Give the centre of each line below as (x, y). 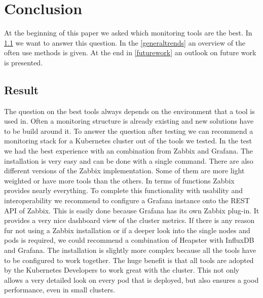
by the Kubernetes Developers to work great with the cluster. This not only (122, 270)
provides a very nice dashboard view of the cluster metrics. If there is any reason (129, 220)
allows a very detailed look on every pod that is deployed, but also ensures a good (131, 280)
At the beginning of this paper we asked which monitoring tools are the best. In (128, 33)
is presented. (24, 62)
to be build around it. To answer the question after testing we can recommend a (129, 131)
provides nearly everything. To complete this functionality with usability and (123, 190)
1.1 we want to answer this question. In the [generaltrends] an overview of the (125, 42)
